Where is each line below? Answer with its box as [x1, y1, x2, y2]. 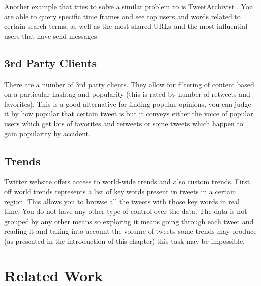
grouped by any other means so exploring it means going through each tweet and [4, 216, 254, 226]
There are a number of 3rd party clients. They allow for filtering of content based [4, 79, 254, 89]
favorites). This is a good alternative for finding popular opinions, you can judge [4, 98, 251, 109]
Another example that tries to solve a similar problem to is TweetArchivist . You [4, 1, 253, 11]
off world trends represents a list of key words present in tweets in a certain [4, 186, 236, 196]
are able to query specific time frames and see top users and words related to [4, 11, 241, 21]
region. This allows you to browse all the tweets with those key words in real [4, 196, 240, 206]
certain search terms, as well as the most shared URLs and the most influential [4, 21, 248, 31]
